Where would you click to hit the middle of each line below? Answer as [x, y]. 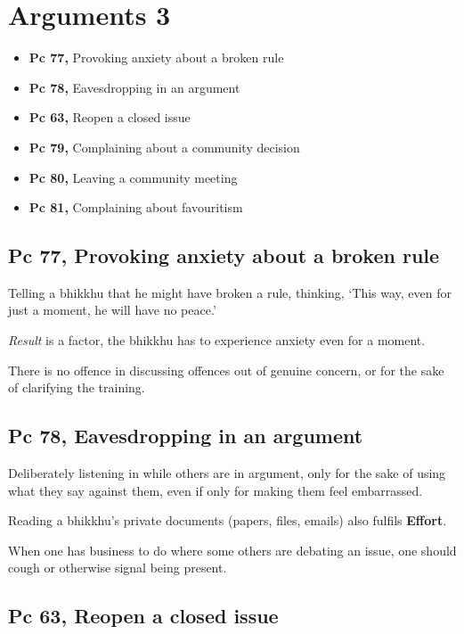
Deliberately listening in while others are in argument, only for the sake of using [227, 473]
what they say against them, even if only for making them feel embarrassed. [216, 490]
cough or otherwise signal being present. [118, 568]
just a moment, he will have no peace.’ [112, 310]
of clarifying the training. [77, 387]
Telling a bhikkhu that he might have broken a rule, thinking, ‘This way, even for [230, 292]
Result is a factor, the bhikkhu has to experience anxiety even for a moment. [217, 340]
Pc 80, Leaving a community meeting [133, 177]
